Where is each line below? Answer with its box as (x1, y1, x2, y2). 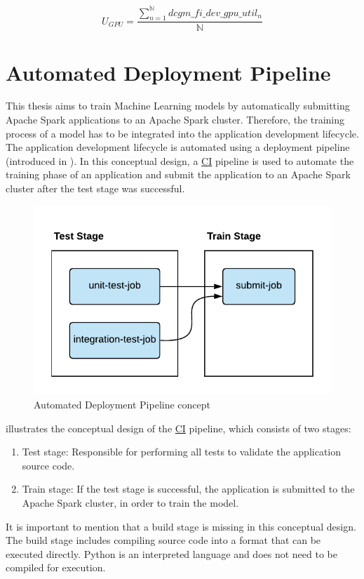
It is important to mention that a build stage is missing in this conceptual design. (6, 519, 356, 533)
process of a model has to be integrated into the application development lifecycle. (6, 126, 359, 140)
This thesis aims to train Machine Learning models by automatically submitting (6, 98, 350, 113)
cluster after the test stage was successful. (6, 181, 185, 196)
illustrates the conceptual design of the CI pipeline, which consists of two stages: (6, 420, 351, 435)
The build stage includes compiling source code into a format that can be (6, 533, 321, 547)
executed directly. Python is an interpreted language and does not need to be (6, 546, 337, 561)
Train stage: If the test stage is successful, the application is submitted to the (22, 481, 355, 496)
